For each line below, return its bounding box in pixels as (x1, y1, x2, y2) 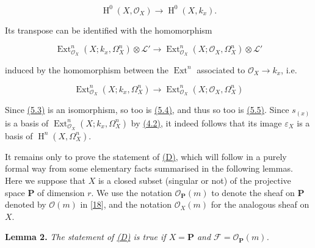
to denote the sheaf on (211, 186, 295, 199)
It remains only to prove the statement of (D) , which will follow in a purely (5, 150, 287, 162)
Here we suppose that (5, 173, 86, 186)
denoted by (5, 198, 46, 211)
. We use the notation (91, 186, 172, 199)
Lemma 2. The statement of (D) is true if (5, 230, 166, 243)
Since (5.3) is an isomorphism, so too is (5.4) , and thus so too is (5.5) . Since (5, 103, 289, 116)
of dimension (37, 186, 85, 199)
